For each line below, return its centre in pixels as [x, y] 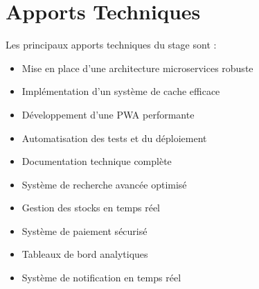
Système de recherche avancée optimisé [104, 184]
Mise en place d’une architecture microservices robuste [137, 68]
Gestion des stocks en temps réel [91, 208]
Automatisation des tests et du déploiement [114, 138]
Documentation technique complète [97, 161]
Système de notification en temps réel [101, 278]
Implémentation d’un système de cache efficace [121, 91]
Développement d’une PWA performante [108, 114]
